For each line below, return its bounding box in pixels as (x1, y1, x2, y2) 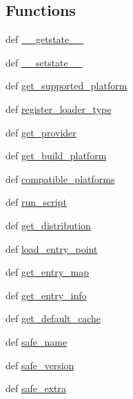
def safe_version (6, 357, 74, 372)
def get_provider (6, 125, 76, 139)
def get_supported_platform (6, 78, 127, 93)
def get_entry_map (6, 265, 89, 279)
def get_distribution (6, 218, 91, 232)
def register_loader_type (6, 101, 112, 116)
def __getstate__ (6, 32, 84, 46)
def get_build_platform (6, 148, 107, 163)
